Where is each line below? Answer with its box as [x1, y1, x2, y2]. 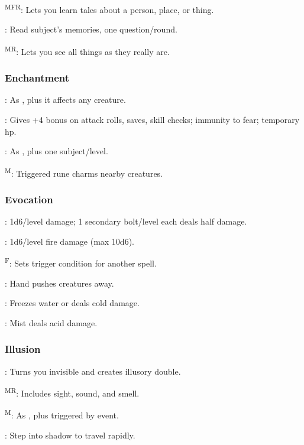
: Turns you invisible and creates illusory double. [5, 365, 181, 377]
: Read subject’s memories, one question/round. [5, 23, 177, 35]
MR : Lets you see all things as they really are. [5, 43, 170, 57]
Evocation [5, 191, 53, 206]
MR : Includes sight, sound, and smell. [5, 385, 140, 399]
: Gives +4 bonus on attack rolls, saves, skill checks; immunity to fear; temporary [5, 113, 300, 125]
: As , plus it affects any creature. [5, 93, 126, 106]
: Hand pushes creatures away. [5, 277, 114, 289]
